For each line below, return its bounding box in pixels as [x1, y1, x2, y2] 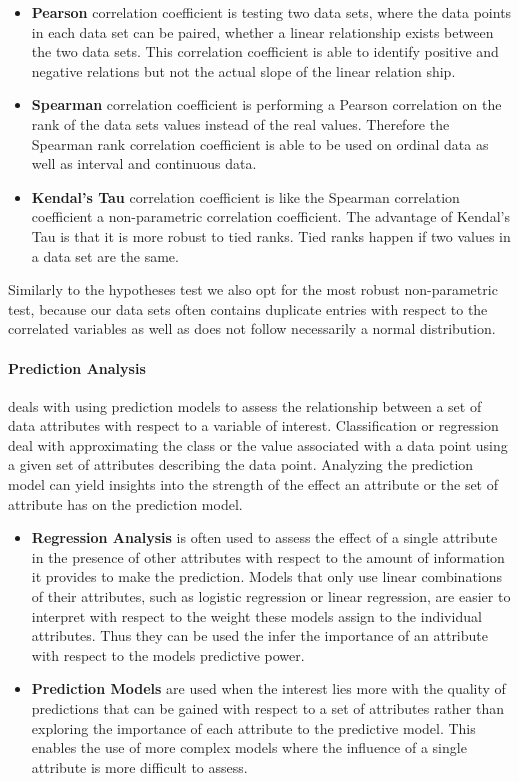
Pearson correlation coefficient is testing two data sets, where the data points [31, 2, 512, 22]
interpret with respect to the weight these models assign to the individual [31, 605, 482, 626]
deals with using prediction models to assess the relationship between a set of [8, 395, 482, 416]
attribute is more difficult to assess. [31, 756, 248, 777]
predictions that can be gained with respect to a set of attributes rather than [31, 698, 505, 719]
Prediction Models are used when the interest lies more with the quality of [31, 678, 506, 699]
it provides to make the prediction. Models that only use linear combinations [31, 566, 503, 587]
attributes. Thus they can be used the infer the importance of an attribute [31, 625, 488, 646]
